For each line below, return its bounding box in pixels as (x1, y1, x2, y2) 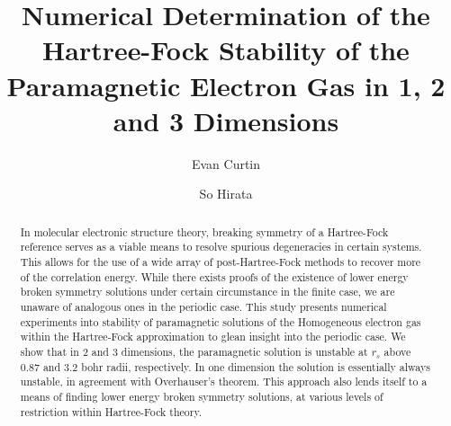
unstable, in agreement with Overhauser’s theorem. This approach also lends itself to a (20, 374, 428, 389)
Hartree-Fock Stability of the (42, 31, 410, 68)
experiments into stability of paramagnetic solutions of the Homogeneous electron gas (20, 314, 421, 329)
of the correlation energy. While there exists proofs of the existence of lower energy (20, 269, 409, 284)
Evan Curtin (191, 154, 261, 173)
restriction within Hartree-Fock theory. (20, 404, 203, 419)
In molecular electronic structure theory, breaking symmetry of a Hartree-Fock (20, 224, 389, 239)
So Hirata (199, 184, 253, 203)
